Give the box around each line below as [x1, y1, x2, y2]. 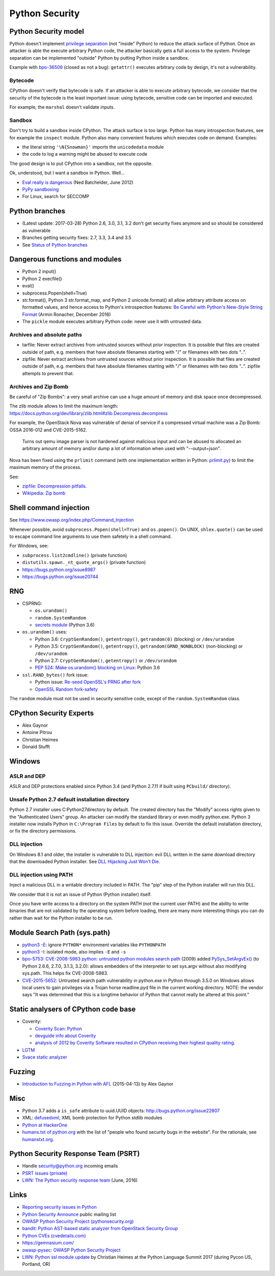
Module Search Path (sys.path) [9, 928, 111, 937]
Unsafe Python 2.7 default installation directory [9, 796, 130, 803]
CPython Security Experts [9, 708, 94, 717]
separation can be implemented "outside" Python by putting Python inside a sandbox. [9, 55, 189, 61]
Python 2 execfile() [22, 276, 62, 282]
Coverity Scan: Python [35, 1025, 82, 1032]
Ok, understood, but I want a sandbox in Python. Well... [9, 170, 125, 176]
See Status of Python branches [22, 241, 88, 248]
